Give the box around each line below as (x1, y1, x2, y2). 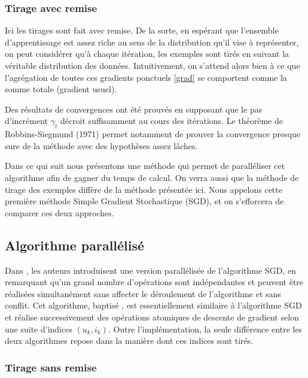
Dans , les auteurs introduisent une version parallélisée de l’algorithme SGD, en (5, 264, 296, 276)
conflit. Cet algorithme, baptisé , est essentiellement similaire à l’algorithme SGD (5, 299, 302, 312)
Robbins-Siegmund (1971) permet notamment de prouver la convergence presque (5, 128, 301, 140)
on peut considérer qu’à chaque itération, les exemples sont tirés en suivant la (5, 47, 289, 60)
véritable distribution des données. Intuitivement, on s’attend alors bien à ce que (5, 59, 300, 71)
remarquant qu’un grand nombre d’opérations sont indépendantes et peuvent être (5, 276, 304, 288)
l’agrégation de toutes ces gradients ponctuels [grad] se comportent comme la (5, 71, 287, 83)
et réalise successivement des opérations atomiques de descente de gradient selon (5, 310, 299, 323)
